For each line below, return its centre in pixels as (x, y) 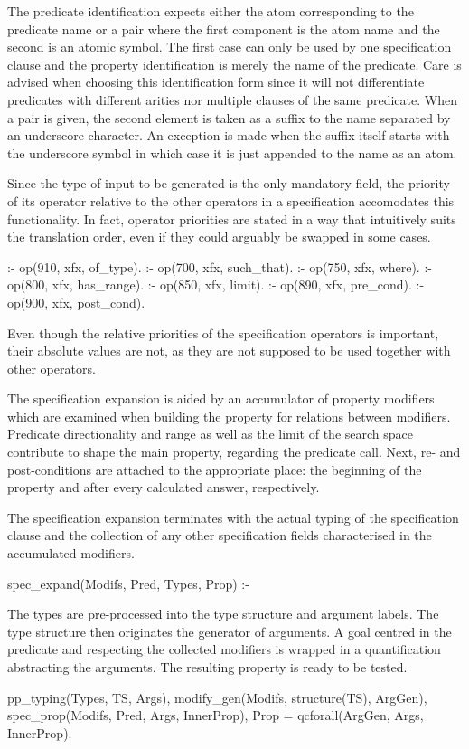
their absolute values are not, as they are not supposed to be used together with (229, 351)
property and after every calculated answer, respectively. (164, 487)
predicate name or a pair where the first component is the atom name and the (224, 28)
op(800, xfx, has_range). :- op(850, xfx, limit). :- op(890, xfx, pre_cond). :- (216, 284)
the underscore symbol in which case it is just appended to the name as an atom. (232, 152)
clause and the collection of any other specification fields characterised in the (220, 535)
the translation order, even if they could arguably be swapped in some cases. (219, 237)
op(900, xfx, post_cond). (76, 302)
